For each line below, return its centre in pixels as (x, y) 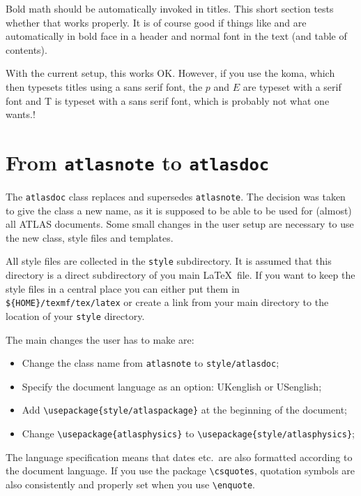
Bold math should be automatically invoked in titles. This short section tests (170, 8)
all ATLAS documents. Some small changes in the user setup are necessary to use (180, 224)
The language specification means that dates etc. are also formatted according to (179, 457)
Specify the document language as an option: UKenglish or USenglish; (172, 386)
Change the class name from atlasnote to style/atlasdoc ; (151, 363)
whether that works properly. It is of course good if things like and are (156, 22)
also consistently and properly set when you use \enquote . (130, 484)
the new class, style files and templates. (90, 237)
